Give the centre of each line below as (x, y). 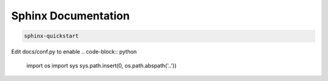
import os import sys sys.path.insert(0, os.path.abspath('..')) (101, 65)
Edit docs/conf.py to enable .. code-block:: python (74, 52)
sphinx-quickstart (51, 36)
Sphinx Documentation (70, 16)
